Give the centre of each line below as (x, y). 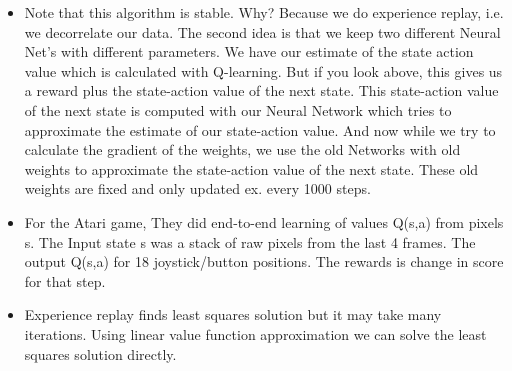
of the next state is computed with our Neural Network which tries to (238, 109)
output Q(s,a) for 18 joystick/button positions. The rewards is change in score (264, 261)
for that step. (65, 280)
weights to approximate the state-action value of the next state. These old (251, 168)
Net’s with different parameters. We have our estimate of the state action (249, 51)
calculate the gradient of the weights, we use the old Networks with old (242, 149)
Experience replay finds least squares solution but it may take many (233, 314)
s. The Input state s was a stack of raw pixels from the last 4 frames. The (250, 241)
